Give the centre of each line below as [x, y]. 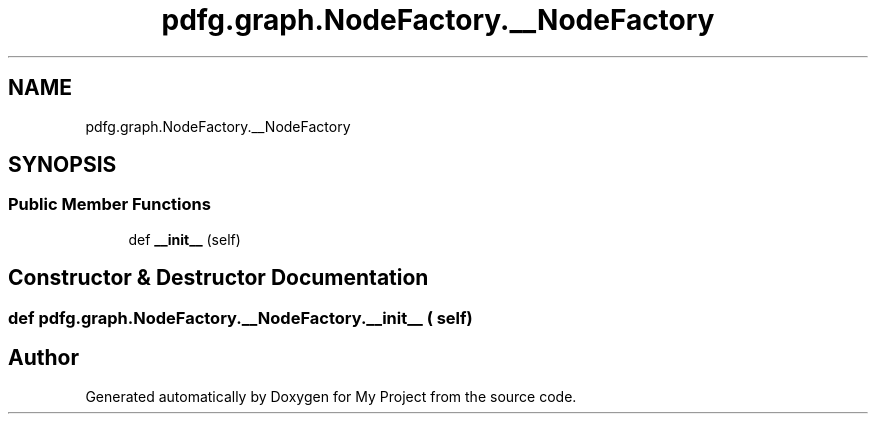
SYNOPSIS [62, 165]
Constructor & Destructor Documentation [218, 278]
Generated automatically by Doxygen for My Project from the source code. [331, 396]
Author [43, 358]
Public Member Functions [109, 204]
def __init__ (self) [184, 239]
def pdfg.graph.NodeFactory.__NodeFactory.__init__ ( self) [240, 317]
